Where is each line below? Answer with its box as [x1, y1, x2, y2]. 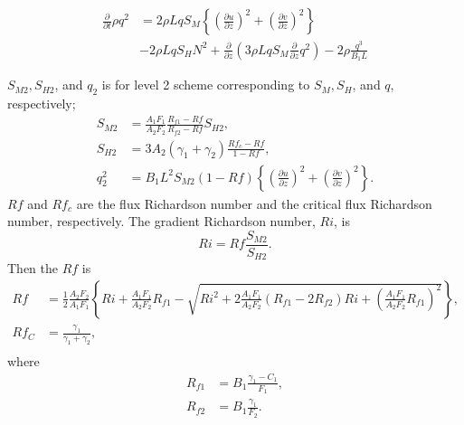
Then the [7, 259, 58, 278]
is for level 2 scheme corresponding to [101, 75, 310, 94]
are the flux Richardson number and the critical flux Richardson [76, 194, 432, 212]
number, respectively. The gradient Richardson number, [7, 212, 316, 231]
